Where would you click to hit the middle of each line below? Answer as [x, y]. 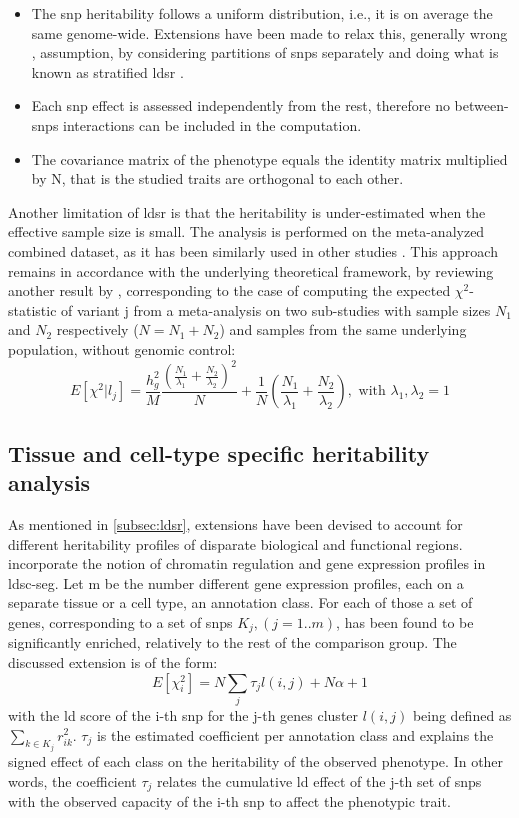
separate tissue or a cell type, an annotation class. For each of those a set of [240, 602]
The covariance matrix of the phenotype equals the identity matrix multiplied [269, 158]
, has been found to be [405, 622]
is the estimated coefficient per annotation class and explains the [295, 734]
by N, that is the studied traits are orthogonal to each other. [217, 178]
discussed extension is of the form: [113, 662]
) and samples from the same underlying [343, 329]
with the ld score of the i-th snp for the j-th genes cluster [183, 714]
